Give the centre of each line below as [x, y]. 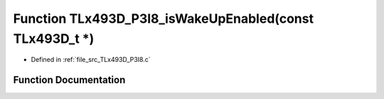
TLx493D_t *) [54, 38]
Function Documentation [69, 80]
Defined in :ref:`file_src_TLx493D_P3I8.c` [91, 60]
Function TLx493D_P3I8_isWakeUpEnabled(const [164, 19]
